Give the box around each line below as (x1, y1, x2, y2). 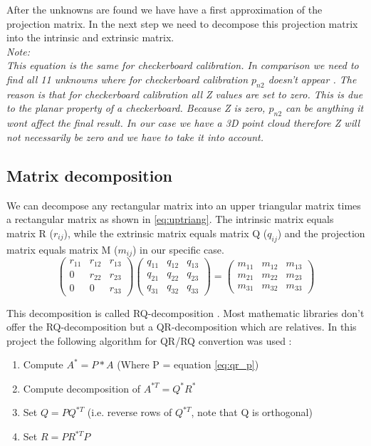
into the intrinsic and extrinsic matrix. (6, 30, 174, 45)
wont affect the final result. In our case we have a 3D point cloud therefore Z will (6, 115, 360, 130)
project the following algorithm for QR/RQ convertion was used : (6, 333, 292, 348)
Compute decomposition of (23, 380, 140, 395)
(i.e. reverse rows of (87, 405, 172, 420)
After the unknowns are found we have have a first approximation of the (6, 2, 323, 16)
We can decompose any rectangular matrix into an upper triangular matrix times (6, 197, 361, 212)
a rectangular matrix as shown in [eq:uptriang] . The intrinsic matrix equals (6, 212, 334, 227)
